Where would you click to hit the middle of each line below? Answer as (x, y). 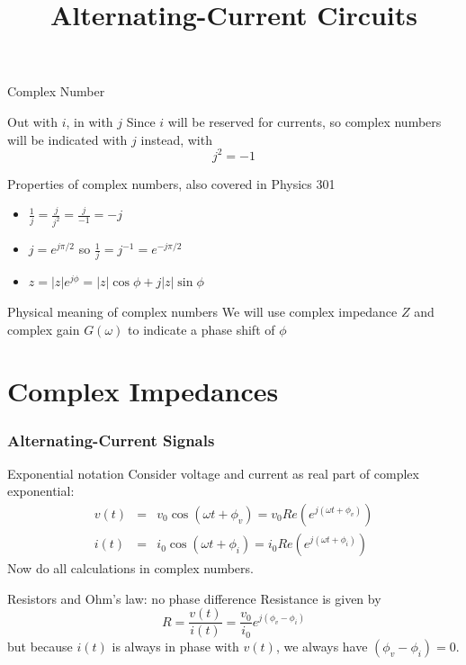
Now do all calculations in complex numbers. (130, 568)
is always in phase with (175, 647)
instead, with (176, 139)
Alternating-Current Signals (111, 440)
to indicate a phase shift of (202, 329)
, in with (90, 121)
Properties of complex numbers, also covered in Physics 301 (171, 183)
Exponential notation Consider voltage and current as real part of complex (213, 473)
